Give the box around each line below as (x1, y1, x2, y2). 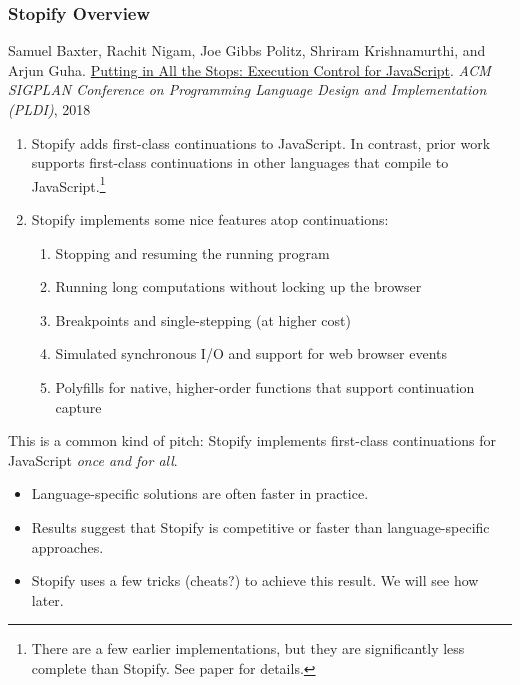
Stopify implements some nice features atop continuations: (31, 209, 389, 230)
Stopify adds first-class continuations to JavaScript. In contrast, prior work (31, 132, 491, 153)
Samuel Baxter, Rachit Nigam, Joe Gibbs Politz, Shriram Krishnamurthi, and (8, 40, 486, 61)
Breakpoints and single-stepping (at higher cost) (55, 309, 351, 330)
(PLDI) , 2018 (8, 99, 91, 119)
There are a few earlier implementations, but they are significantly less (31, 638, 465, 659)
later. (31, 589, 64, 610)
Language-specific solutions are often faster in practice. (31, 483, 369, 504)
